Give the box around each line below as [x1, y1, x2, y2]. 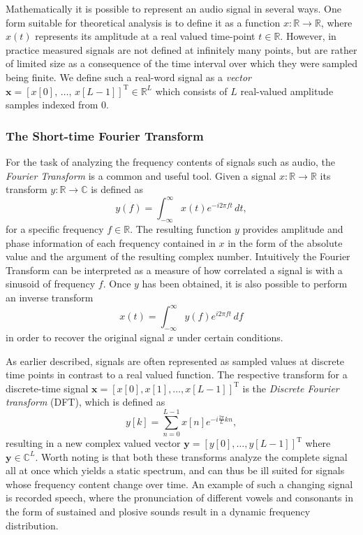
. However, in [280, 29, 336, 43]
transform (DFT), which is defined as [6, 394, 165, 409]
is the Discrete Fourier [242, 380, 339, 395]
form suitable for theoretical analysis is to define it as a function [6, 15, 281, 29]
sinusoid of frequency [6, 276, 96, 291]
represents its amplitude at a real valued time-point [35, 29, 255, 43]
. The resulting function [130, 222, 232, 236]
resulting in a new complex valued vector [6, 436, 181, 450]
